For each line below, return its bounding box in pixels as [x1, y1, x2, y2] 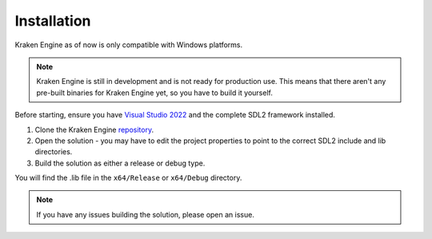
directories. [34, 147, 73, 157]
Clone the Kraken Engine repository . [34, 125, 154, 134]
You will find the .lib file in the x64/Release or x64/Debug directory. [14, 173, 242, 183]
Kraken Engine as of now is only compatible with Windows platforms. [14, 40, 243, 50]
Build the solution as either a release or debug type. [34, 158, 206, 168]
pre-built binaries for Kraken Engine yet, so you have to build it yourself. [36, 88, 274, 98]
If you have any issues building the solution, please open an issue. [36, 209, 255, 219]
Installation [14, 12, 91, 30]
